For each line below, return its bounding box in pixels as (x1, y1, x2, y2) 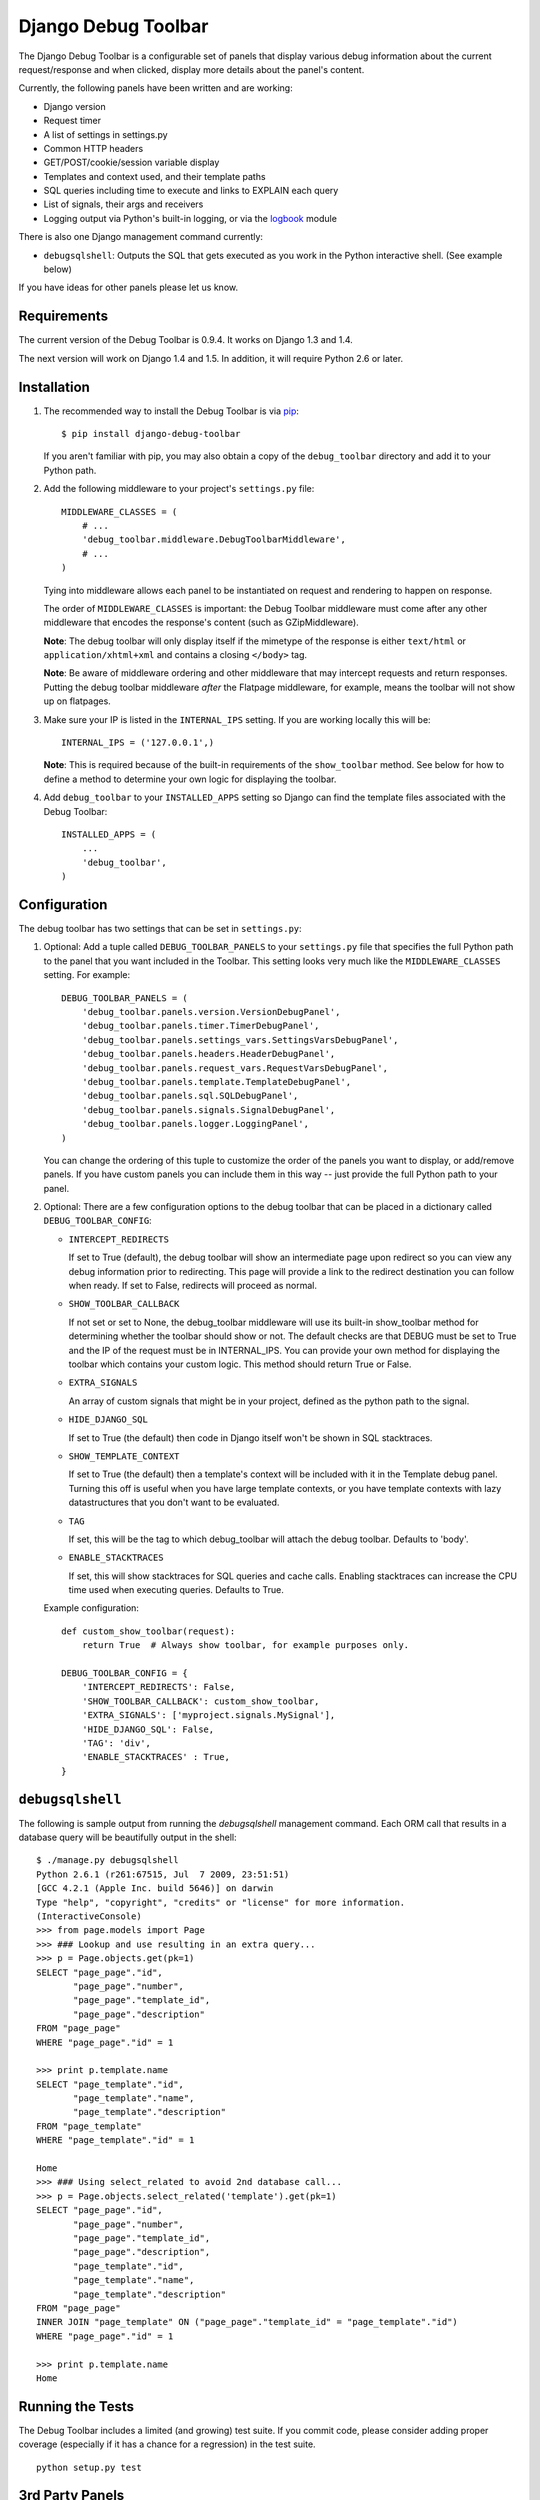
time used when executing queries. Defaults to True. (68, 1584, 284, 1596)
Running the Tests (18, 2398, 135, 2415)
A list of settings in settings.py (43, 128, 169, 140)
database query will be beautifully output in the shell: (18, 1831, 237, 1844)
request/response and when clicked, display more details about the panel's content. (18, 63, 365, 75)
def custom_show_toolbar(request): (61, 1625, 236, 1637)
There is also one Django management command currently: (18, 231, 264, 243)
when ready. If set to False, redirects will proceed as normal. (68, 1280, 318, 1292)
